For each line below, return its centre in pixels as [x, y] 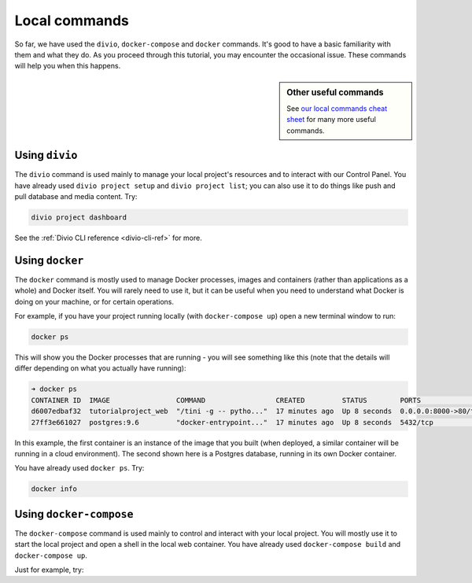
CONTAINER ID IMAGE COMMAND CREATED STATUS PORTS [226, 400]
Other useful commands [335, 92]
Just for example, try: [49, 570]
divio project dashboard [79, 218]
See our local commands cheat [337, 108]
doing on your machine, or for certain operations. [94, 301]
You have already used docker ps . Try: [79, 468]
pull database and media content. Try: [76, 197]
